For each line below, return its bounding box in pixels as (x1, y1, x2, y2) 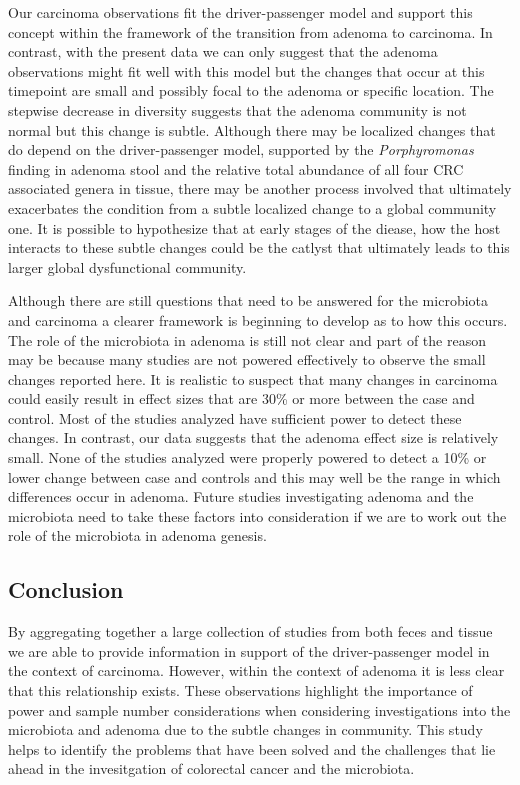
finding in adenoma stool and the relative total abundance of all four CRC (8, 158, 464, 179)
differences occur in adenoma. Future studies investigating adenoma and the (8, 486, 474, 507)
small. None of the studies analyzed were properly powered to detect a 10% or (8, 447, 487, 468)
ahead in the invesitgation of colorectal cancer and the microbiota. (8, 758, 415, 779)
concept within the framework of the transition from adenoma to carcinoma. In (8, 21, 493, 42)
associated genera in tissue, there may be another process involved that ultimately (8, 178, 512, 199)
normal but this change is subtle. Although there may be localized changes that (8, 119, 496, 140)
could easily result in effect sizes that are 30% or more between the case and (8, 388, 475, 409)
